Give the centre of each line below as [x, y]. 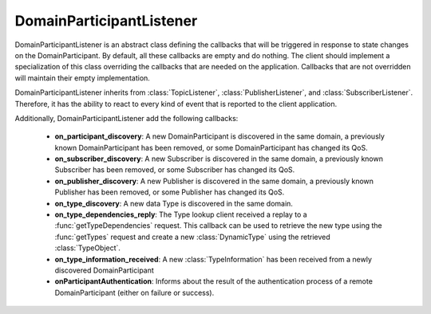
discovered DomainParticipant [105, 270]
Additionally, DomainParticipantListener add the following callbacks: [127, 118]
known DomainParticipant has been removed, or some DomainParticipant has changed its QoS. [211, 147]
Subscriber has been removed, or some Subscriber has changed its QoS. [175, 170]
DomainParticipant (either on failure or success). [134, 292]
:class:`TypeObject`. [88, 248]
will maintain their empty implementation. [83, 78]
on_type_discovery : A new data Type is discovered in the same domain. [174, 203]
